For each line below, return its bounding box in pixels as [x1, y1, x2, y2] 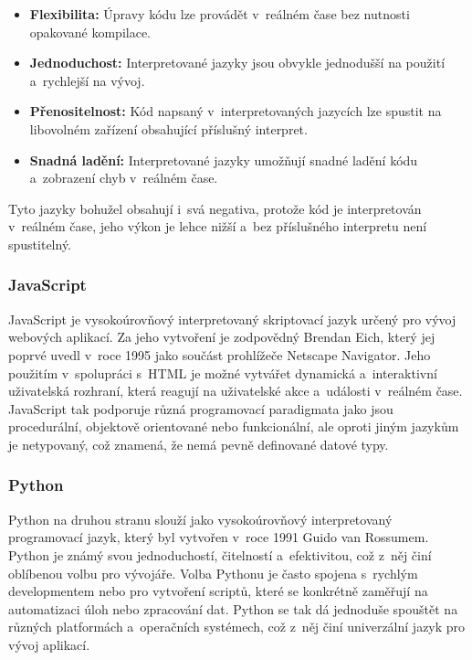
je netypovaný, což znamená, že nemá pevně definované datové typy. [8, 434, 389, 453]
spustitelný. [8, 234, 72, 253]
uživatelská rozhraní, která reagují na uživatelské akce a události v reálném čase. [8, 381, 463, 400]
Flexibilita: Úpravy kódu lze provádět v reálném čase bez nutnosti [29, 5, 410, 23]
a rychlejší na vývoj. [29, 70, 145, 90]
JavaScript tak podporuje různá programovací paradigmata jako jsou [8, 399, 393, 418]
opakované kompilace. [29, 22, 152, 41]
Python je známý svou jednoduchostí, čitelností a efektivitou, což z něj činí [8, 545, 432, 564]
